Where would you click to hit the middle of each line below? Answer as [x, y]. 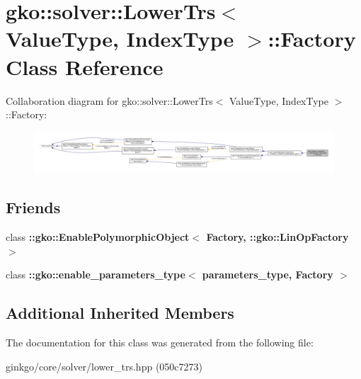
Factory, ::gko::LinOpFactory [277, 237]
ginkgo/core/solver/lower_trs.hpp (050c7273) [104, 366]
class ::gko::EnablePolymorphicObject [98, 237]
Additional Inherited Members [120, 313]
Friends [33, 207]
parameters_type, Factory [268, 275]
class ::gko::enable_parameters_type [96, 275]
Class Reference [85, 66]
